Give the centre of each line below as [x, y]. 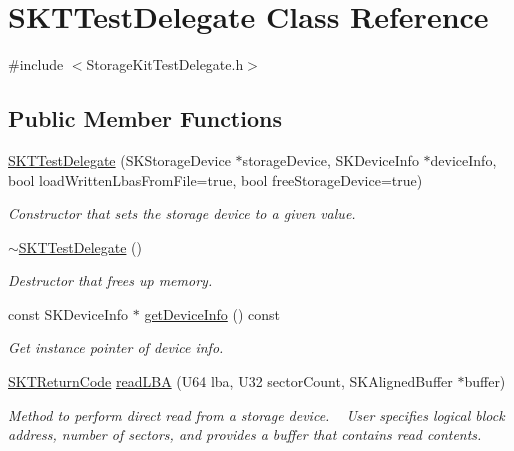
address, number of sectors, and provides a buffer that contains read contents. [245, 434]
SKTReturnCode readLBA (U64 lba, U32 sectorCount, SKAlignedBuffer [230, 381]
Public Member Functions [145, 118]
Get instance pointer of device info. [116, 347]
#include [36, 64]
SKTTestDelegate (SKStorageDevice [119, 159]
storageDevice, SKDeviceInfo [330, 159]
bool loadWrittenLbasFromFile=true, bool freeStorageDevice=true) [215, 179]
